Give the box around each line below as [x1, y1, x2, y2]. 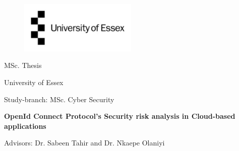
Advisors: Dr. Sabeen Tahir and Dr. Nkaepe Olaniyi [4, 137, 165, 148]
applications [4, 120, 46, 131]
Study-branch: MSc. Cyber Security [4, 94, 114, 104]
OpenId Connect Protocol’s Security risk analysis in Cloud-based [4, 111, 235, 121]
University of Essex [4, 77, 64, 87]
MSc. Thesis [4, 60, 42, 70]
